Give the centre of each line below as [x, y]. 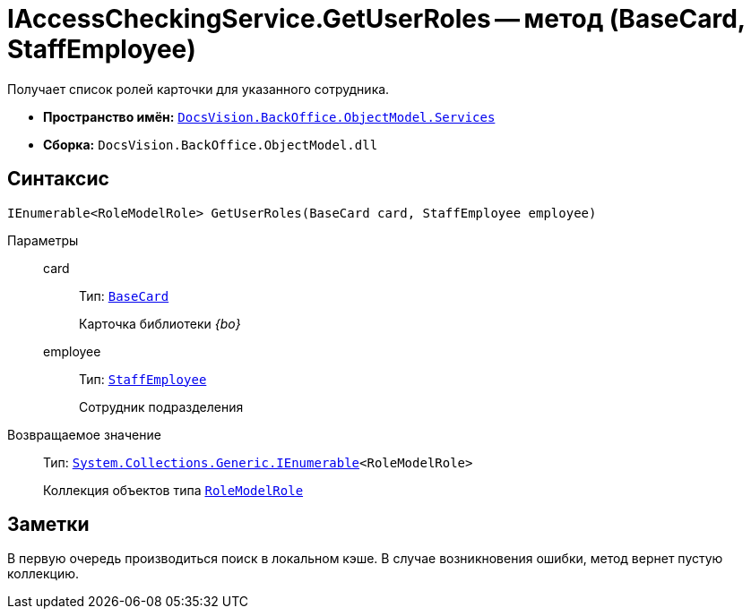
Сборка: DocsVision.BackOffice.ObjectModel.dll [211, 144]
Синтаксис [58, 179]
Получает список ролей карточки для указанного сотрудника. [199, 89]
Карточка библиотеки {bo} [160, 323]
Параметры [43, 240]
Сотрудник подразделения [161, 406]
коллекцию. [43, 574]
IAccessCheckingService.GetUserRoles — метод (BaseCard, [376, 19]
